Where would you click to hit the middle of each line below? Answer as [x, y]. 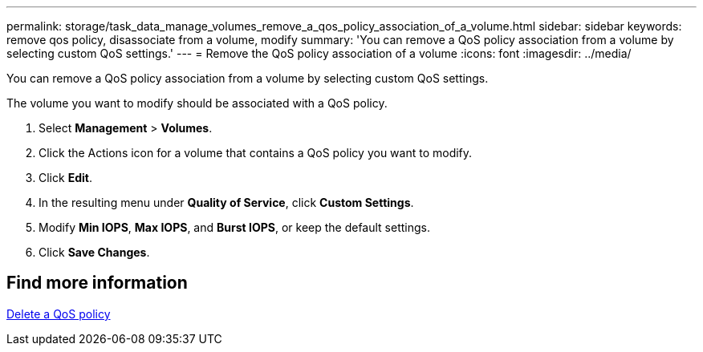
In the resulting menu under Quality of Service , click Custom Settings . [226, 202]
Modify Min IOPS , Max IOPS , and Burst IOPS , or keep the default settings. [235, 227]
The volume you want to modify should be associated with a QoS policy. [197, 103]
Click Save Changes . [94, 252]
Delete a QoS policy [59, 314]
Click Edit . [65, 178]
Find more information [97, 283]
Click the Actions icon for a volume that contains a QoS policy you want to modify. [256, 153]
